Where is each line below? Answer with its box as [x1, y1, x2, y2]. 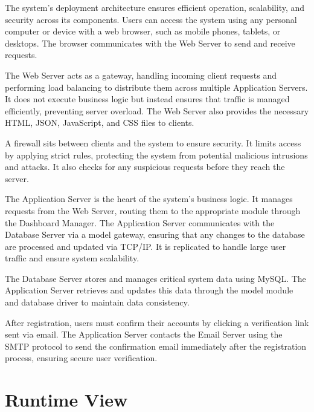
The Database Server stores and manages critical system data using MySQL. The [5, 272, 306, 284]
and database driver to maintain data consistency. [5, 296, 190, 309]
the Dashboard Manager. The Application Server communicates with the [5, 216, 275, 229]
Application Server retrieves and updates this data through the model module [5, 284, 293, 296]
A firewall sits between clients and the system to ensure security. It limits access [5, 136, 301, 149]
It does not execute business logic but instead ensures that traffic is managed [5, 93, 290, 105]
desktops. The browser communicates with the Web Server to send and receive [5, 36, 295, 49]
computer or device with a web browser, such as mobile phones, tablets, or [5, 25, 281, 38]
